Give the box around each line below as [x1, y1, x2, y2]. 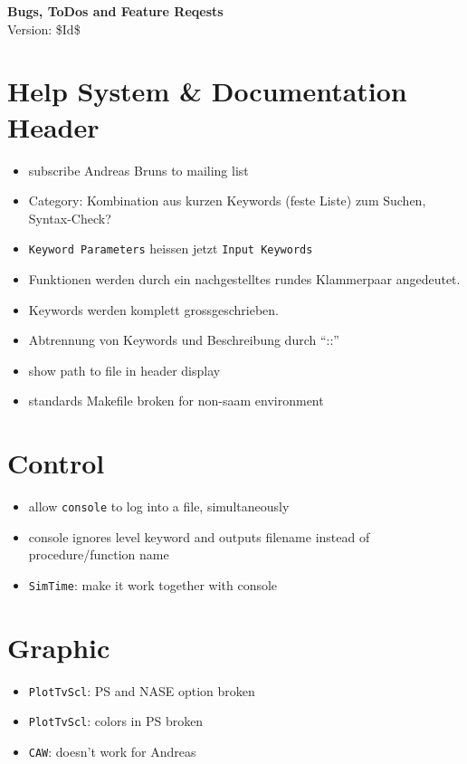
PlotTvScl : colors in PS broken [28, 711, 204, 731]
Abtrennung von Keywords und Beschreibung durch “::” [28, 330, 339, 349]
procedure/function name [28, 545, 169, 564]
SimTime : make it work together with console [28, 575, 278, 594]
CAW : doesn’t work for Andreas [28, 741, 196, 760]
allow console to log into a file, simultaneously [28, 497, 290, 516]
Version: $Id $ [7, 19, 81, 38]
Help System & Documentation [7, 72, 407, 110]
